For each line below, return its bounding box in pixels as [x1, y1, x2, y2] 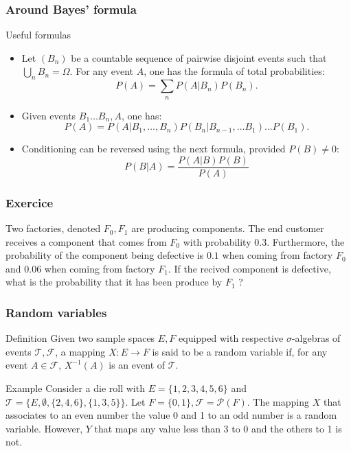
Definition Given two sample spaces [5, 331, 155, 345]
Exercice [5, 194, 54, 211]
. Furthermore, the [267, 234, 345, 248]
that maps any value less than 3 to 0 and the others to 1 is [94, 421, 342, 435]
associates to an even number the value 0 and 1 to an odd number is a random [5, 408, 337, 422]
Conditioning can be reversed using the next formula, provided [21, 141, 286, 156]
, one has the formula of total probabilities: [144, 64, 325, 78]
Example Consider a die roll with [5, 381, 145, 395]
